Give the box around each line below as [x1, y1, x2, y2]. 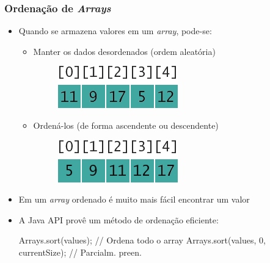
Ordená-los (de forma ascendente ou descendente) [33, 119, 219, 131]
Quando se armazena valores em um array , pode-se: [18, 24, 212, 37]
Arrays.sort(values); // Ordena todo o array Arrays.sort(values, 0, [18, 234, 266, 247]
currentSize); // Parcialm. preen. [18, 245, 142, 258]
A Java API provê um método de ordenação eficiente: [18, 213, 219, 226]
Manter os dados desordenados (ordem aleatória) [33, 45, 216, 57]
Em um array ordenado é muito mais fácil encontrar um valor [18, 193, 250, 206]
